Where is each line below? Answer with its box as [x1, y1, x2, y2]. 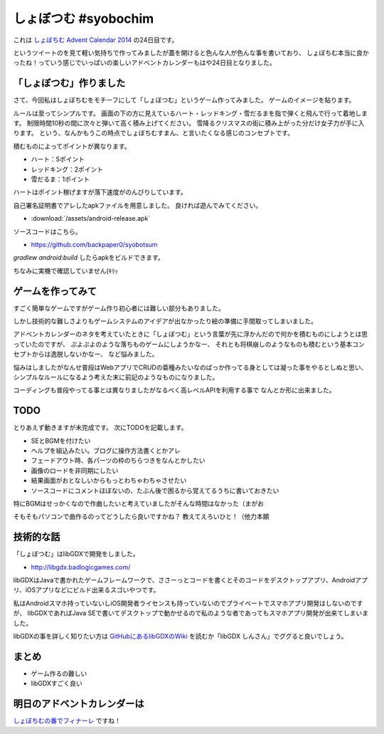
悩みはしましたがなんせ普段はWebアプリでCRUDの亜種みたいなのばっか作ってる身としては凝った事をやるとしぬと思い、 [13, 363, 368, 372]
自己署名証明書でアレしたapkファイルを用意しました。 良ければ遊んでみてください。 [13, 201, 262, 209]
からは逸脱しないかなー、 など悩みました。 [31, 350, 159, 359]
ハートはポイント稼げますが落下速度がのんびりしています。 [13, 188, 188, 196]
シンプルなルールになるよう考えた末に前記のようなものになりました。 [13, 372, 219, 381]
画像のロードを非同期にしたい [31, 466, 119, 475]
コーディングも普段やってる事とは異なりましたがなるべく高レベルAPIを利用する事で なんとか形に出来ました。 [13, 386, 336, 394]
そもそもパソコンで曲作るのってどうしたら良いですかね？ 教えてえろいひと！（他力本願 [13, 513, 270, 521]
